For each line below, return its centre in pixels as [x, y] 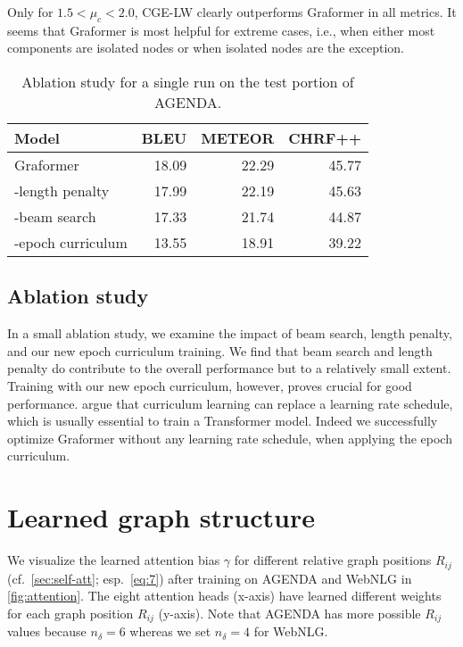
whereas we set [170, 631]
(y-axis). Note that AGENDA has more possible [289, 613]
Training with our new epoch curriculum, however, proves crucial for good [210, 385]
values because [47, 631]
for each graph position [70, 613]
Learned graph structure [161, 517]
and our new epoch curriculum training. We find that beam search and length [220, 350]
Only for [30, 12]
